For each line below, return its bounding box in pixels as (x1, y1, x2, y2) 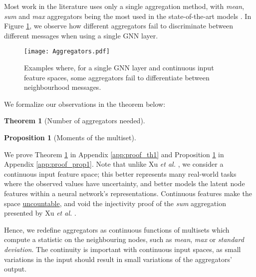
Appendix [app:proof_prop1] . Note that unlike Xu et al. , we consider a (4, 159, 224, 169)
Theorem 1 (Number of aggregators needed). (4, 115, 145, 126)
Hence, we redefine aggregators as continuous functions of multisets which (4, 224, 230, 235)
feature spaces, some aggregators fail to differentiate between (24, 72, 210, 82)
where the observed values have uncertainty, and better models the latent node (4, 178, 245, 189)
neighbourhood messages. (24, 82, 101, 92)
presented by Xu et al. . (4, 208, 76, 218)
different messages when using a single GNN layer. (4, 30, 158, 40)
